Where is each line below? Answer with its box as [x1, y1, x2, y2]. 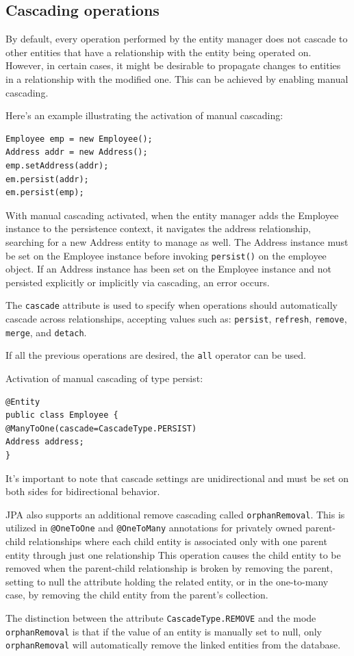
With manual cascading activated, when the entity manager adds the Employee [5, 207, 339, 222]
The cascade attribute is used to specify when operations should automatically [5, 298, 338, 312]
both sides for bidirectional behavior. [5, 484, 160, 499]
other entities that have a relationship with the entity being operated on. [5, 45, 312, 59]
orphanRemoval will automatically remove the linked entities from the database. [5, 638, 341, 652]
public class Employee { [5, 410, 118, 420]
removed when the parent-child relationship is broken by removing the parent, [5, 561, 333, 575]
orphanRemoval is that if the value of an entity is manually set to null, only [5, 624, 322, 638]
